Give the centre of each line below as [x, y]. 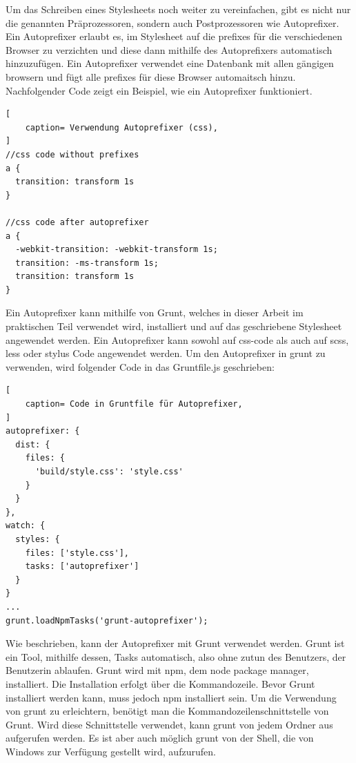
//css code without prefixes [72, 154]
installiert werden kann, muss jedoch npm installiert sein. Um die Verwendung [171, 697]
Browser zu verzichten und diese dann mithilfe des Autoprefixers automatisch [169, 49]
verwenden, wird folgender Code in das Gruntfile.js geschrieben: [140, 366]
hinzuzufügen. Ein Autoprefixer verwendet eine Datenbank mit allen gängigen [170, 63]
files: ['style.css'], [77, 553]
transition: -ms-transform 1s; [87, 263]
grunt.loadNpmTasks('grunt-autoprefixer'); [107, 620]
